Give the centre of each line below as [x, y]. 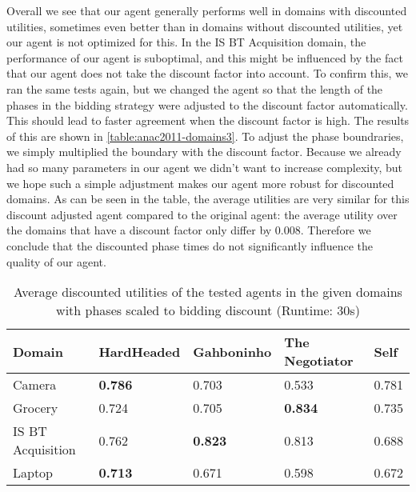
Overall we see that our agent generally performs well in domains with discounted [207, 10]
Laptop [33, 473]
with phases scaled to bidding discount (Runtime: [195, 310]
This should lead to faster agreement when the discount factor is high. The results [208, 120]
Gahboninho [232, 351]
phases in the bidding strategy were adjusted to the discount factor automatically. [207, 104]
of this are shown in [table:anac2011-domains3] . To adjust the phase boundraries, [205, 136]
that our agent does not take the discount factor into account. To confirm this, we [207, 73]
